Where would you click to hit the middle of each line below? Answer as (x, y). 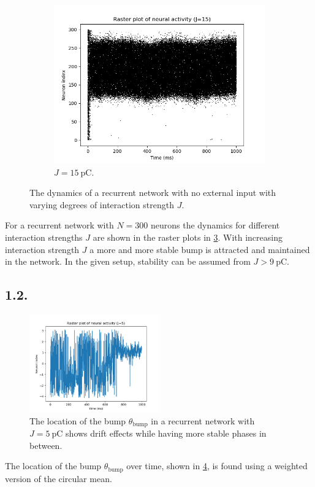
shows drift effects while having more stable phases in (166, 433)
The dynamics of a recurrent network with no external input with (153, 193)
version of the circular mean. (59, 478)
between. (46, 445)
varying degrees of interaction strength (102, 204)
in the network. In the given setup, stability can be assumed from (128, 261)
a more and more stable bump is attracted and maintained (200, 249)
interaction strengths (44, 237)
